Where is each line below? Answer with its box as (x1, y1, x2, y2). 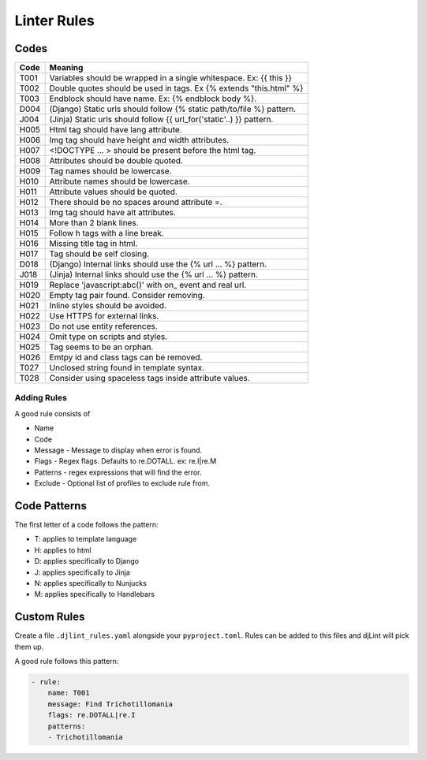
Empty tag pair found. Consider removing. (49, 290, 205, 301)
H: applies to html (34, 545, 92, 555)
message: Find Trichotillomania (47, 699, 174, 709)
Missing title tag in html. (49, 238, 138, 249)
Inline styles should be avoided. (49, 300, 167, 311)
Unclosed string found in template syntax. (49, 363, 205, 374)
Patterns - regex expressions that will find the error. (34, 468, 202, 477)
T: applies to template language (34, 535, 137, 544)
